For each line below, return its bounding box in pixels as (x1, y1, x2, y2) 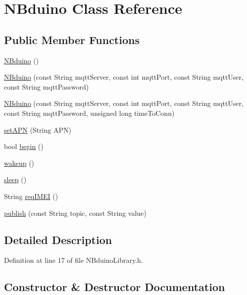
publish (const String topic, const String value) (4, 207, 147, 218)
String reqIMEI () (4, 191, 58, 201)
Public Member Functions (4, 32, 140, 47)
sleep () (4, 174, 27, 185)
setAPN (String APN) (4, 124, 71, 135)
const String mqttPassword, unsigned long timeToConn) (4, 107, 175, 118)
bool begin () (4, 141, 44, 151)
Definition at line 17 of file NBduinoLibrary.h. (4, 255, 143, 265)
